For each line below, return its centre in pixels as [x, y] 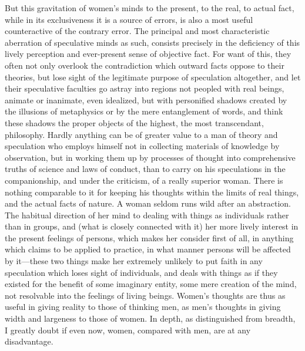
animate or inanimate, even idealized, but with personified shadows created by [146, 99]
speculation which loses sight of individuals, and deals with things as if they [141, 272]
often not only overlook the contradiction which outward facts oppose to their [145, 65]
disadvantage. [29, 341]
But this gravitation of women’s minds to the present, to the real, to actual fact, [150, 8]
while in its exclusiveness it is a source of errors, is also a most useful [129, 19]
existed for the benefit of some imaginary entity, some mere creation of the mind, [151, 284]
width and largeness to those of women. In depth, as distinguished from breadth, [150, 318]
